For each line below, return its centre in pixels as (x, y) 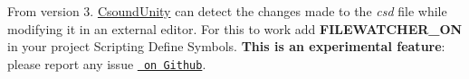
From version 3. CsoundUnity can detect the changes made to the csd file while (227, 11)
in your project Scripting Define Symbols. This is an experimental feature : (226, 46)
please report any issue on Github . (107, 63)
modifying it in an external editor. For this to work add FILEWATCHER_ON (235, 28)
